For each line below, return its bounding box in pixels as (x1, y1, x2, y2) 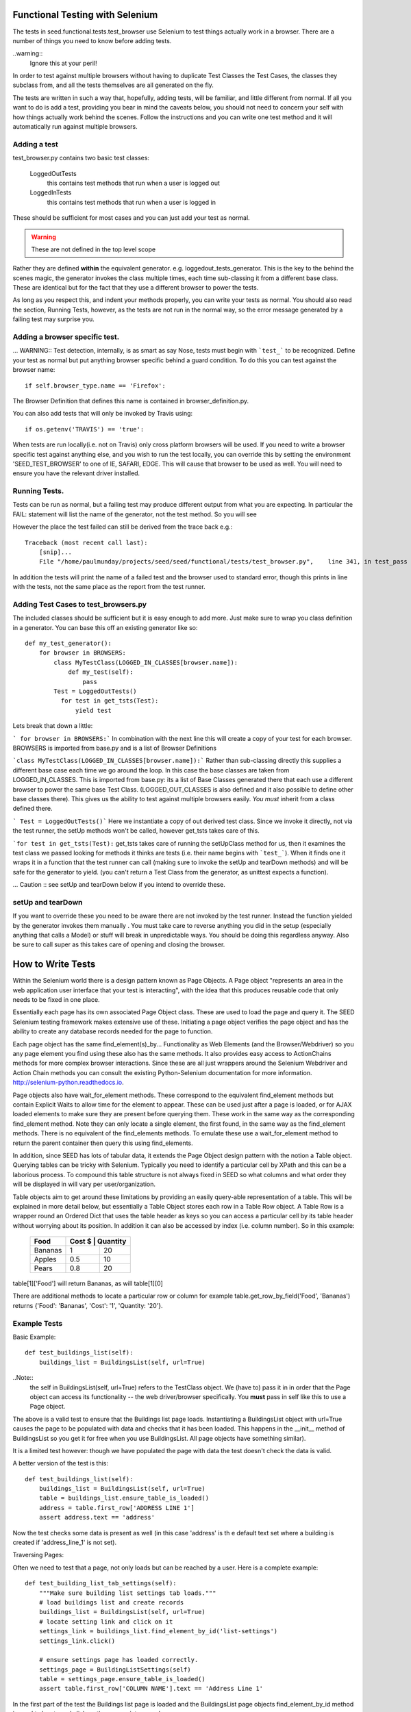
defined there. (12, 805, 53, 813)
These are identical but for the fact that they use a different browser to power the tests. (12, 284, 259, 292)
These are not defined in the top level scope (31, 245, 156, 253)
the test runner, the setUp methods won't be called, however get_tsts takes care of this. (12, 827, 260, 835)
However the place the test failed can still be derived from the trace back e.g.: (12, 523, 233, 531)
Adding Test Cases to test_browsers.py (12, 599, 147, 609)
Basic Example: (12, 1333, 56, 1341)
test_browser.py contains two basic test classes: (12, 154, 150, 162)
